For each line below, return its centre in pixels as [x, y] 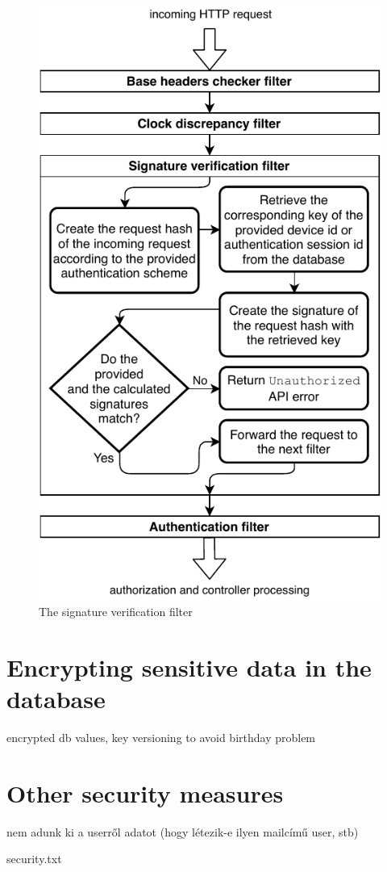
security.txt [34, 859]
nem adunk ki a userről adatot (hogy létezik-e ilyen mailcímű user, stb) [183, 831]
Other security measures [145, 792]
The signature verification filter [116, 612]
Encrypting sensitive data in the [189, 667]
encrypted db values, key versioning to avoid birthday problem [161, 738]
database [56, 699]
